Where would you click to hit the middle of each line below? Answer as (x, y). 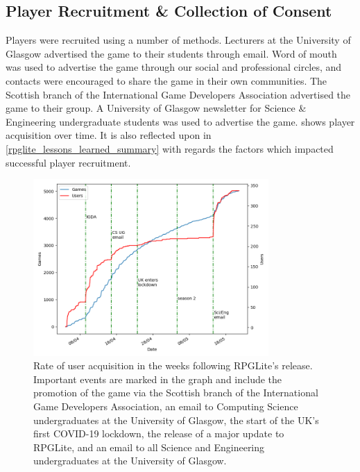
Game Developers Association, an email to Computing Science (166, 406)
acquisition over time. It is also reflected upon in (109, 135)
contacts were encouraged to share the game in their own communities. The (166, 80)
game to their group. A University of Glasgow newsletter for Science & (156, 108)
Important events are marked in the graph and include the (158, 379)
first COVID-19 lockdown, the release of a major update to (159, 433)
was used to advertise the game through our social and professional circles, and (174, 67)
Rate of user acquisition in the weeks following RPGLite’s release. (173, 365)
